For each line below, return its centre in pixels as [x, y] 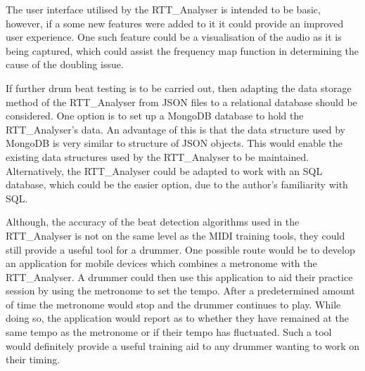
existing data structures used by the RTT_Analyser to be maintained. [158, 156]
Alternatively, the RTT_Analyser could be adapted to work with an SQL [164, 170]
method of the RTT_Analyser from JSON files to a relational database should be [181, 102]
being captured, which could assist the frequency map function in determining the [182, 50]
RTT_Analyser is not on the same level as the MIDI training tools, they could [175, 235]
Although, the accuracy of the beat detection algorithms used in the [153, 222]
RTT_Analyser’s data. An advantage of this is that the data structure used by [175, 129]
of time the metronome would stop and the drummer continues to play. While [173, 304]
